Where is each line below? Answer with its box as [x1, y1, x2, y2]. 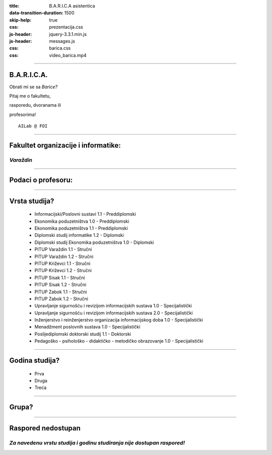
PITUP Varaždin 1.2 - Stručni [34, 253, 94, 259]
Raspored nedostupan [9, 424, 81, 433]
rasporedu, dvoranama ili [9, 102, 61, 108]
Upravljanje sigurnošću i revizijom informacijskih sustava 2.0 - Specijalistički [34, 310, 193, 316]
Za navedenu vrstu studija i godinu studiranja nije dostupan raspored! [9, 439, 185, 446]
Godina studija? [9, 356, 60, 365]
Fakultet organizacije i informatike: [9, 141, 121, 150]
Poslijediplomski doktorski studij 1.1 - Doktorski [34, 331, 131, 337]
